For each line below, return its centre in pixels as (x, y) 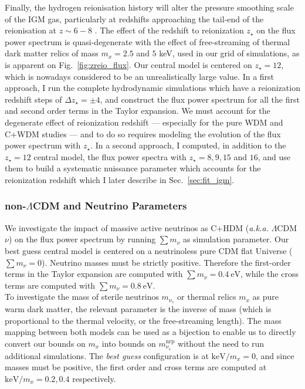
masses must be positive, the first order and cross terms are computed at (136, 367)
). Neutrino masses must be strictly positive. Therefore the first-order (166, 262)
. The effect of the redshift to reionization (169, 30)
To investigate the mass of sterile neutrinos (82, 297)
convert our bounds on (45, 343)
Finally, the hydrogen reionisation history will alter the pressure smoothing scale (149, 7)
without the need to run (221, 343)
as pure (266, 297)
